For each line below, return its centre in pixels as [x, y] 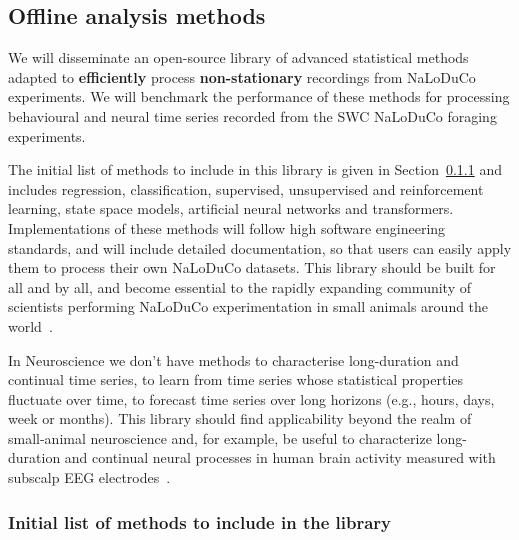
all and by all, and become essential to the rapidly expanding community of [239, 286]
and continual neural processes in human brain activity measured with [280, 457]
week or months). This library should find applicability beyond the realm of [240, 418]
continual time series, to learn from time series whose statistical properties [236, 379]
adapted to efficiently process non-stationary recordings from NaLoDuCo [242, 76]
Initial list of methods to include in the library [200, 521]
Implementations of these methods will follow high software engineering [227, 227]
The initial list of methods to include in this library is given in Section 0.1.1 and [255, 169]
